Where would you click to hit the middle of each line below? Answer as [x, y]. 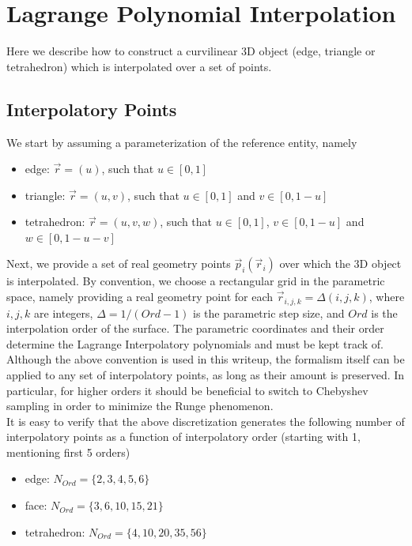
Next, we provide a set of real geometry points [119, 264]
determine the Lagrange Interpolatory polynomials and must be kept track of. [195, 343]
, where [387, 297]
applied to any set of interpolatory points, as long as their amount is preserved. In [206, 374]
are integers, [64, 313]
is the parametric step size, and [269, 313]
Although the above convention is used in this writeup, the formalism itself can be [206, 359]
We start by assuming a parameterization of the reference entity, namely [182, 142]
